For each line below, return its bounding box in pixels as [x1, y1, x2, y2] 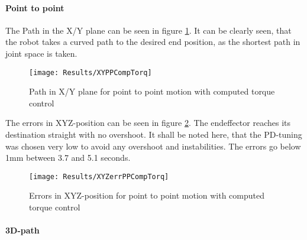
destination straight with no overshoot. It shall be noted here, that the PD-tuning [5, 128, 302, 141]
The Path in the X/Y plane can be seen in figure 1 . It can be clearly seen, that [5, 24, 292, 36]
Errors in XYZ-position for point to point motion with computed [29, 189, 265, 202]
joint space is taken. [5, 47, 77, 59]
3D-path [5, 224, 40, 236]
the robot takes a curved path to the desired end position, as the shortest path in [5, 35, 300, 48]
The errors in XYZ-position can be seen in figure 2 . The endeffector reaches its [5, 116, 291, 129]
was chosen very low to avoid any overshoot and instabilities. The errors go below [5, 140, 301, 152]
